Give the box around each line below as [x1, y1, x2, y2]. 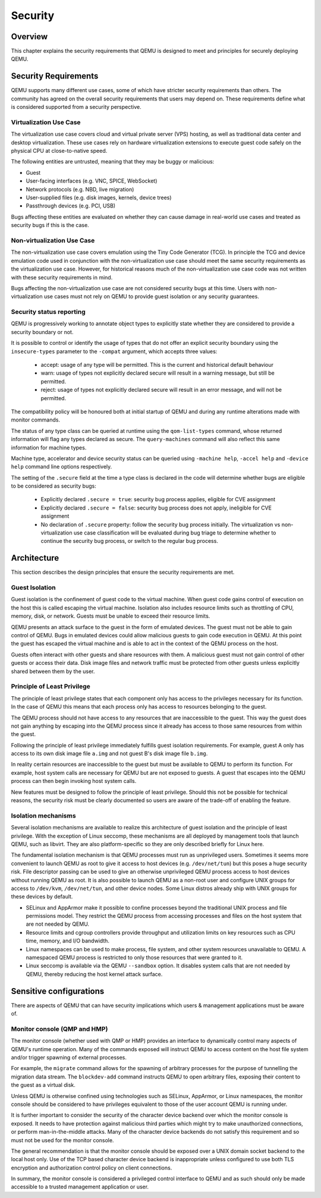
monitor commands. [11, 416, 61, 423]
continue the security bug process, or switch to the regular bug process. [40, 537, 218, 545]
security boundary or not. [11, 328, 74, 335]
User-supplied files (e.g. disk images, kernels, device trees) [26, 194, 172, 202]
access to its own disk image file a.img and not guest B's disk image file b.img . [11, 750, 208, 757]
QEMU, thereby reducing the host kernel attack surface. [26, 970, 163, 977]
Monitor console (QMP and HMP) [11, 1024, 108, 1033]
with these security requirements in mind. [11, 273, 113, 281]
